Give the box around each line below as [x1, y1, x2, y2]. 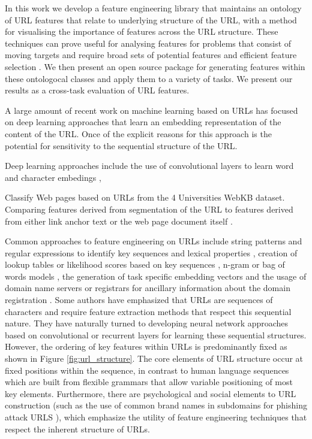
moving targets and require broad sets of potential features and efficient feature [5, 49, 297, 61]
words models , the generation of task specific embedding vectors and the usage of [5, 270, 307, 282]
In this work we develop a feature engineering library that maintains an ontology [5, 2, 302, 14]
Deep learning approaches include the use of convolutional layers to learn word [5, 159, 294, 172]
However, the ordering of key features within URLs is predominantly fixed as [5, 340, 287, 353]
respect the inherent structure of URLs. [5, 422, 150, 435]
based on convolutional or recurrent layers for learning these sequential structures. [5, 328, 307, 341]
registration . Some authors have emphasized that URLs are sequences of [5, 293, 273, 306]
